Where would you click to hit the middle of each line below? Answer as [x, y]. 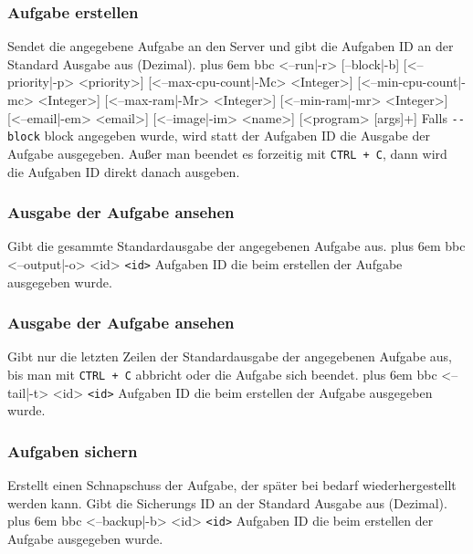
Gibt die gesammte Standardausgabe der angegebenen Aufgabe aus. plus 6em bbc [236, 246]
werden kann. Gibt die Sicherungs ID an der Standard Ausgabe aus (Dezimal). [227, 502]
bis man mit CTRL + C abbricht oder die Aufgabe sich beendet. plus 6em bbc [222, 375]
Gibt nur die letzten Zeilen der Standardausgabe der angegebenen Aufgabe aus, [230, 356]
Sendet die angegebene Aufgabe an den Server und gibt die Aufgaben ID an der [231, 46]
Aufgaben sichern [73, 450]
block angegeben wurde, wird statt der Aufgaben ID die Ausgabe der [237, 136]
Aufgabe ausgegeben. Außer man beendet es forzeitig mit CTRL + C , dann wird [227, 153]
